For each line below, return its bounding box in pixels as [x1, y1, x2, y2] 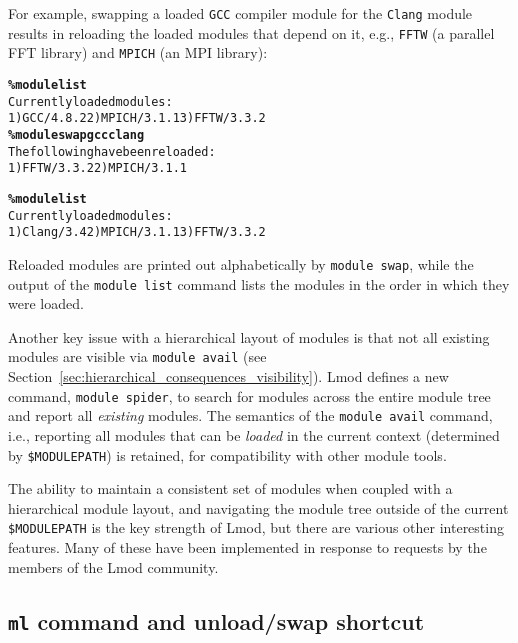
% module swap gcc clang [8, 127, 145, 142]
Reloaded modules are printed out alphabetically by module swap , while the [8, 253, 474, 274]
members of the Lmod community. [8, 556, 219, 577]
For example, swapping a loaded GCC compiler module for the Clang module [8, 3, 473, 23]
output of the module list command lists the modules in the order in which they [8, 273, 510, 294]
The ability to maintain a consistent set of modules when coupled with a [8, 478, 453, 499]
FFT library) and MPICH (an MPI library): [8, 42, 268, 63]
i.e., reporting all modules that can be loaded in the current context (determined [8, 424, 500, 445]
